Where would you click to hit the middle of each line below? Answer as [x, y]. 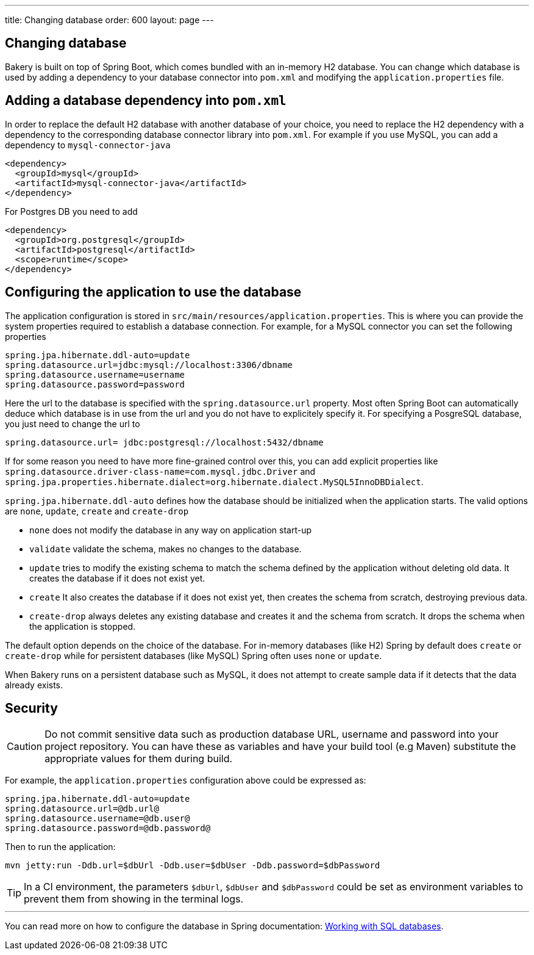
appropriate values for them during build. [139, 759]
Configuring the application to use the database [153, 292]
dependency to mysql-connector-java [88, 145]
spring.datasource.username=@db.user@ [98, 819]
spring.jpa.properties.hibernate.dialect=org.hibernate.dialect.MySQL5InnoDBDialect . [214, 481]
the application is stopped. [83, 626]
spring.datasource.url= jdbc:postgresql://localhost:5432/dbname [164, 442]
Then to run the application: [60, 847]
